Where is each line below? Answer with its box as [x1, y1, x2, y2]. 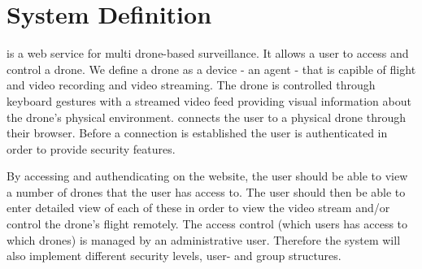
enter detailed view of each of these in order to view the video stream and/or [7, 199, 390, 216]
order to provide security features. [7, 140, 176, 157]
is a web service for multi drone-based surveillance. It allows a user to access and [7, 45, 409, 62]
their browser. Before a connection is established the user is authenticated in [7, 124, 388, 141]
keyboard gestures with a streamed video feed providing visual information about [7, 92, 411, 109]
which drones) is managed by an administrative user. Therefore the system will [7, 231, 401, 248]
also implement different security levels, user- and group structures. [7, 247, 342, 264]
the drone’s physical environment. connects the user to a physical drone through [7, 108, 406, 125]
